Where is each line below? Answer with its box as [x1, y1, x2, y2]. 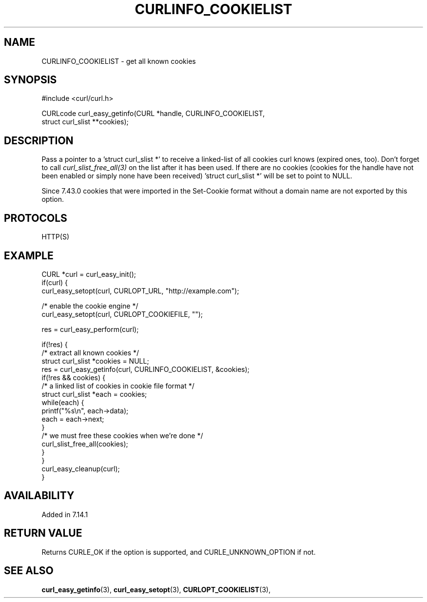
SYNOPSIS [4, 74, 57, 86]
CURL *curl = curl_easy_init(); [41, 270, 136, 278]
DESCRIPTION [4, 134, 74, 147]
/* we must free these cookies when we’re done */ [41, 431, 203, 440]
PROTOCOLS [4, 212, 67, 224]
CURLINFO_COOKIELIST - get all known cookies [41, 57, 196, 65]
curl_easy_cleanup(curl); [41, 464, 120, 473]
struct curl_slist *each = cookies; [41, 389, 147, 398]
